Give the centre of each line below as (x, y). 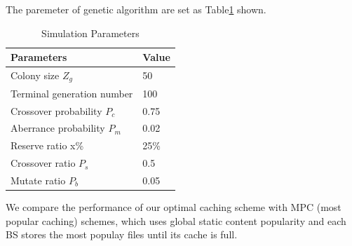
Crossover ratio (43, 163)
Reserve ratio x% (47, 145)
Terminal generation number (72, 93)
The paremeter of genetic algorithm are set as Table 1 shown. (136, 9)
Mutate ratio (38, 180)
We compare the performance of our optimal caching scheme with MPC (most (174, 207)
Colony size (35, 75)
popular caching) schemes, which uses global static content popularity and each (176, 220)
